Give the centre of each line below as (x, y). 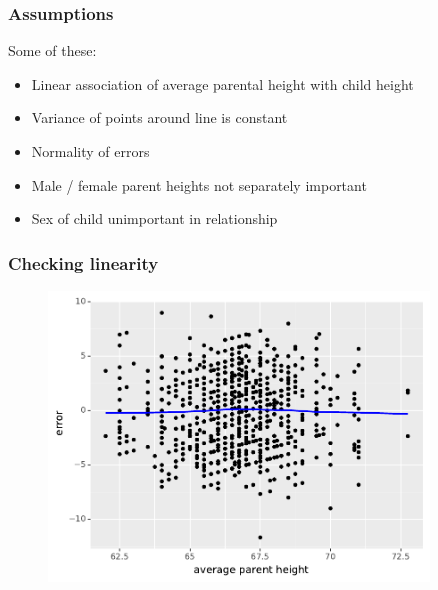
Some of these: (52, 50)
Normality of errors (90, 151)
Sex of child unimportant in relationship (154, 218)
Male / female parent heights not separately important (199, 184)
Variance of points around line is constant (159, 117)
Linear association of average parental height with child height (222, 83)
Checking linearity (83, 262)
